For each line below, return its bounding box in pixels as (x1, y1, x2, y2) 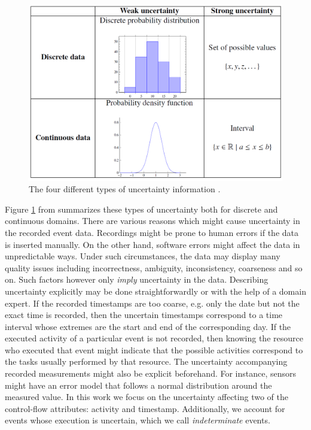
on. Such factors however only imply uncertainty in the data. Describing (5, 273, 269, 286)
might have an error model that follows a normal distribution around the (5, 378, 272, 391)
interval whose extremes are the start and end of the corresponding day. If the (5, 320, 291, 332)
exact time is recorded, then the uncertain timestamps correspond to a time (5, 308, 283, 321)
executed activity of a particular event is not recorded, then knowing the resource (5, 332, 303, 344)
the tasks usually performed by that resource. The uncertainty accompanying (5, 355, 288, 368)
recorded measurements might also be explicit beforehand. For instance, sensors (5, 367, 297, 380)
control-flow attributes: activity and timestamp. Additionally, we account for (5, 402, 285, 414)
